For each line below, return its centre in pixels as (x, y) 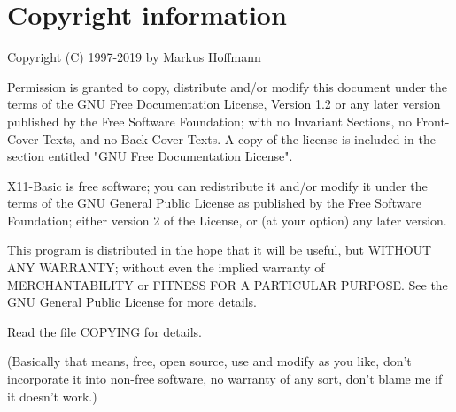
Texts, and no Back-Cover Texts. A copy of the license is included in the (239, 138)
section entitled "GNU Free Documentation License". (150, 156)
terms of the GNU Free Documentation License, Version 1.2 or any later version (224, 104)
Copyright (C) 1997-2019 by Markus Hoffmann (134, 57)
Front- (433, 121)
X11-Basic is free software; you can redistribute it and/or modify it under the (217, 185)
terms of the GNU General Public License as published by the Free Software (214, 203)
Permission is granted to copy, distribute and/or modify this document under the (228, 86)
